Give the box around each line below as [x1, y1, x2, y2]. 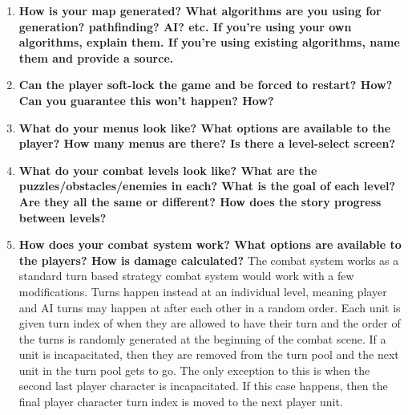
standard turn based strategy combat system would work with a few [18, 267, 354, 284]
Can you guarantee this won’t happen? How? [18, 92, 274, 108]
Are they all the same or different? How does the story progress [18, 193, 382, 210]
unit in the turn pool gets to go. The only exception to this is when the [18, 361, 370, 378]
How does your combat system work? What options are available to [18, 236, 402, 253]
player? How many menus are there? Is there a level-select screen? [18, 135, 395, 152]
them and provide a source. [18, 49, 174, 66]
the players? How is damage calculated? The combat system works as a [18, 251, 399, 268]
